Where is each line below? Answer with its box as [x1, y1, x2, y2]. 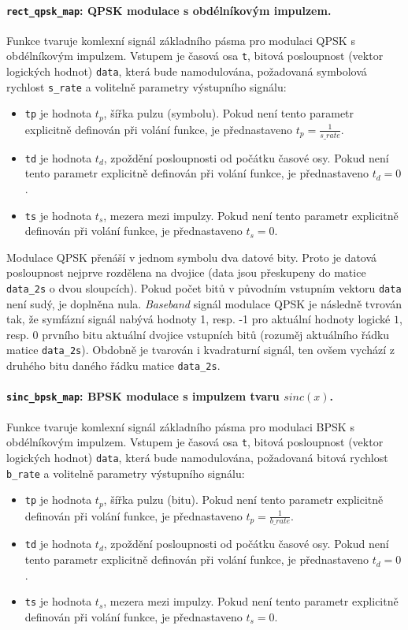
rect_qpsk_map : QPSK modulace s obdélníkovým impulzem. [6, 2, 332, 18]
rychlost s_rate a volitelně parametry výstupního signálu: [6, 78, 287, 95]
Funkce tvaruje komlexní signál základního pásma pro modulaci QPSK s [6, 32, 355, 48]
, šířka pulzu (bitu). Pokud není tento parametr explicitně [103, 491, 384, 508]
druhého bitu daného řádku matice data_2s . [6, 357, 221, 374]
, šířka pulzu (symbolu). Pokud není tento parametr [103, 105, 354, 121]
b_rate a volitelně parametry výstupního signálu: [6, 464, 245, 481]
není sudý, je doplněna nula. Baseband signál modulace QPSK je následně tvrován [6, 295, 402, 311]
